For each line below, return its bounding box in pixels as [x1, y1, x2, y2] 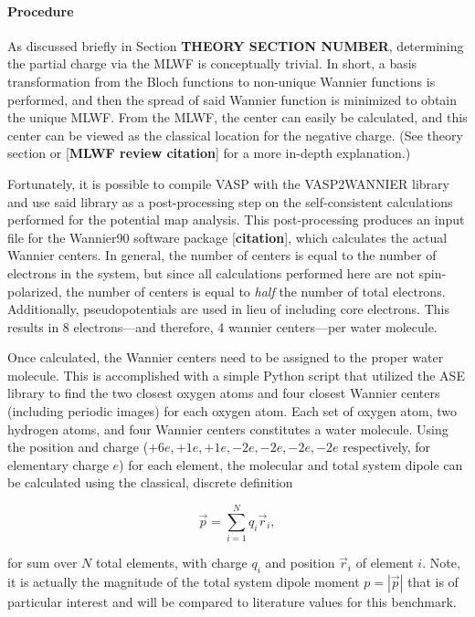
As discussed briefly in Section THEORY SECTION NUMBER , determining [7, 36, 464, 55]
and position [265, 553, 335, 572]
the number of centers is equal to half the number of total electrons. [66, 281, 446, 300]
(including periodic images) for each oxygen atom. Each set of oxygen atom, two [7, 402, 457, 421]
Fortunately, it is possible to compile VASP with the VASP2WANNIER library [7, 173, 449, 193]
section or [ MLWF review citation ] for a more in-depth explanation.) [7, 143, 411, 162]
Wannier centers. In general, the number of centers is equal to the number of [7, 246, 437, 265]
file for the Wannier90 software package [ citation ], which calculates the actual [7, 227, 448, 246]
